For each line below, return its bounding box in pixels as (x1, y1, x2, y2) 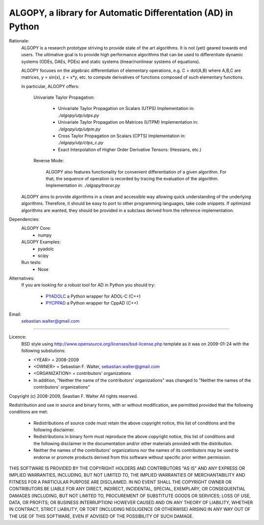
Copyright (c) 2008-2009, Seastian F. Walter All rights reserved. (9, 393, 138, 399)
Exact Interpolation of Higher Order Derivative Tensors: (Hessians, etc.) (58, 147, 201, 153)
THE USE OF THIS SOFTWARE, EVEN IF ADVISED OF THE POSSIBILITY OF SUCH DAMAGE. (9, 513, 194, 519)
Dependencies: (9, 216, 40, 222)
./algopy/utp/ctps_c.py (58, 140, 104, 146)
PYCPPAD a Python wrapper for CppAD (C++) (45, 300, 139, 306)
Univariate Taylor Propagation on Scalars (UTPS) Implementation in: (58, 106, 195, 111)
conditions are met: (9, 409, 48, 415)
